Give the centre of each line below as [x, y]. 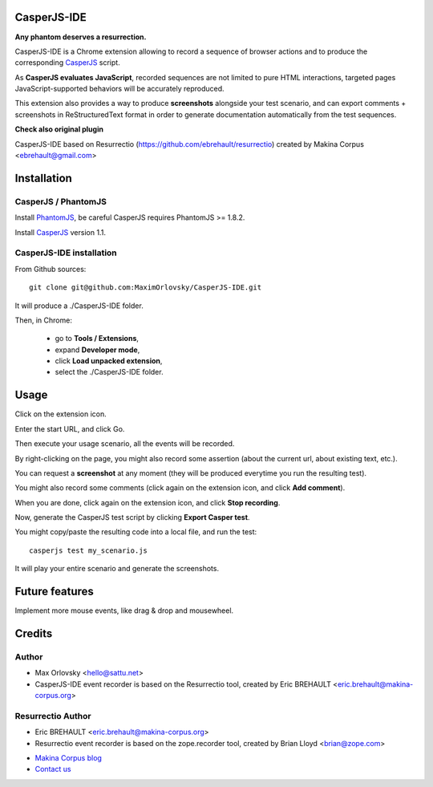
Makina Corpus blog [68, 758]
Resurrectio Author [53, 716]
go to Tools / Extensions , [97, 339]
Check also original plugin [59, 129]
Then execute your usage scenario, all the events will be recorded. [125, 444]
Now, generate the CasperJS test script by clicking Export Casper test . [132, 517]
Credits [34, 633]
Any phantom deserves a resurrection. [81, 37]
